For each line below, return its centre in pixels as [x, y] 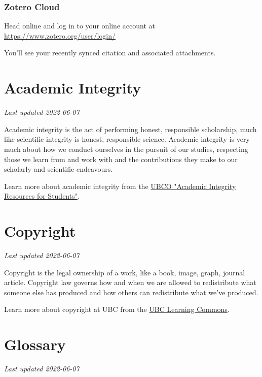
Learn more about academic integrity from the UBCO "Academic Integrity [120, 186]
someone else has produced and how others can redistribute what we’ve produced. [131, 292]
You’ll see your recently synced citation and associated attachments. [110, 53]
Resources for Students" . [42, 196]
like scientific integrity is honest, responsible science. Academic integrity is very [127, 139]
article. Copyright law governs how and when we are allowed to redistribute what [130, 282]
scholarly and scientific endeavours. [59, 169]
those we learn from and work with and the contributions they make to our [121, 159]
